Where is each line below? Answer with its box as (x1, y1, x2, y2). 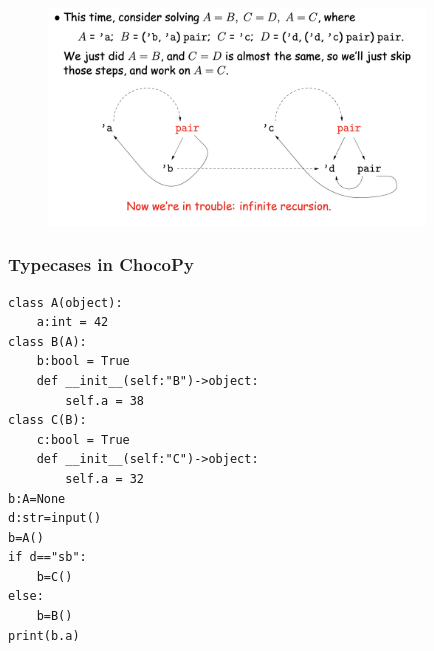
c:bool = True (36, 432, 130, 447)
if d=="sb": (8, 550, 87, 565)
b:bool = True (36, 354, 130, 369)
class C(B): (8, 413, 87, 428)
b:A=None (8, 491, 66, 506)
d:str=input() (8, 511, 102, 526)
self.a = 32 (65, 471, 145, 486)
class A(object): (8, 295, 123, 310)
